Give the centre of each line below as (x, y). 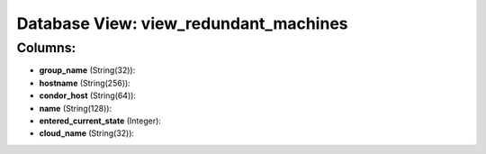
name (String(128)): (76, 108)
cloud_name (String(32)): (87, 133)
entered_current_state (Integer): (100, 121)
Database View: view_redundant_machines (182, 23)
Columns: (46, 48)
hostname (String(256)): (85, 83)
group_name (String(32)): (87, 70)
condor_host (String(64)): (88, 95)
